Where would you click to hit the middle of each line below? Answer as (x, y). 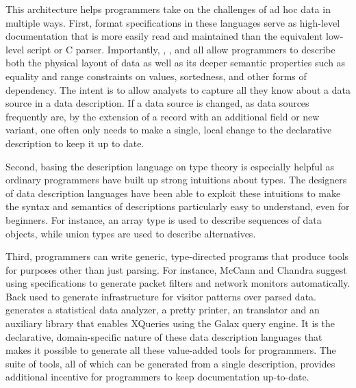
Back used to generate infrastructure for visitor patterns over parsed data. (161, 296)
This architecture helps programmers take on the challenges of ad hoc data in (168, 9)
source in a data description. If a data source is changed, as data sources (157, 103)
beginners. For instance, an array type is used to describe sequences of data (164, 219)
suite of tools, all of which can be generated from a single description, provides (170, 363)
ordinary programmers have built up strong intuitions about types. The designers (176, 180)
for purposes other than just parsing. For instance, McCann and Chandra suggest (176, 269)
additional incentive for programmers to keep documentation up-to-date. (157, 377)
